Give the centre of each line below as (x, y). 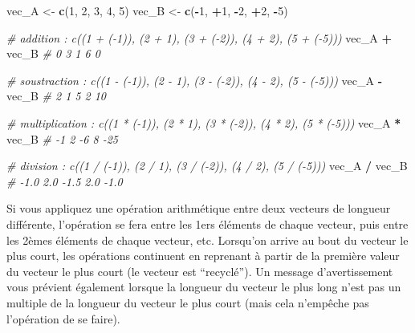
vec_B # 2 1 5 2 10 (56, 96)
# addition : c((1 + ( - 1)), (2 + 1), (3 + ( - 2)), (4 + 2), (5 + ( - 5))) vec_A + (199, 37)
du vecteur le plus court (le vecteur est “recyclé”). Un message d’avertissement (200, 271)
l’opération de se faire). (63, 318)
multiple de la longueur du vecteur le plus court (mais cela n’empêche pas (188, 302)
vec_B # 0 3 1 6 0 (53, 53)
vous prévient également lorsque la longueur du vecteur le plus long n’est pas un (204, 287)
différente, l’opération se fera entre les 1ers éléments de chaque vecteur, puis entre (207, 223)
